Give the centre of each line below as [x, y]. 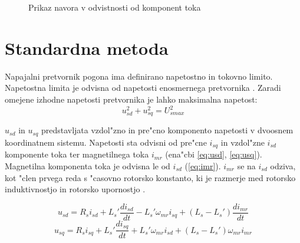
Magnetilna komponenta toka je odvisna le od [88, 165]
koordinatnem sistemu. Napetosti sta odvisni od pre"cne [106, 142]
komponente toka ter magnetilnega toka [77, 154]
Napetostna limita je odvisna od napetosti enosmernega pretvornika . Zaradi [143, 88]
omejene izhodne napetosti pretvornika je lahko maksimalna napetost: [131, 99]
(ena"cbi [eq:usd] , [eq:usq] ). [214, 154]
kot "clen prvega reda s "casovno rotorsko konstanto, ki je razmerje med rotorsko [150, 177]
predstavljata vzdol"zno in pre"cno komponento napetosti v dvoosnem [167, 130]
